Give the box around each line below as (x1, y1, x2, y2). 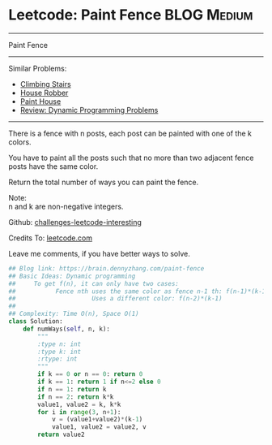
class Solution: (8, 318, 63, 326)
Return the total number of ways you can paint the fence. (8, 177, 199, 187)
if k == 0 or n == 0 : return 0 (37, 370, 143, 378)
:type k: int (37, 348, 82, 356)
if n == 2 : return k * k (37, 392, 114, 401)
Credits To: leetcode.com (8, 233, 93, 243)
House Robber (19, 88, 69, 97)
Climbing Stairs (19, 79, 71, 89)
